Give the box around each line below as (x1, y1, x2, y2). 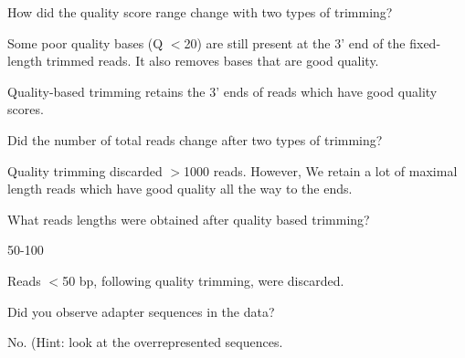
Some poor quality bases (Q (7, 33, 164, 52)
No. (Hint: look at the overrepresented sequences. (7, 332, 283, 352)
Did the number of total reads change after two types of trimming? (7, 130, 383, 149)
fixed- (409, 33, 441, 52)
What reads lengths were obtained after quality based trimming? (7, 209, 370, 228)
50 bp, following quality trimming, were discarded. (62, 270, 344, 290)
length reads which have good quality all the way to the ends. (7, 179, 353, 198)
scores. (7, 100, 44, 119)
